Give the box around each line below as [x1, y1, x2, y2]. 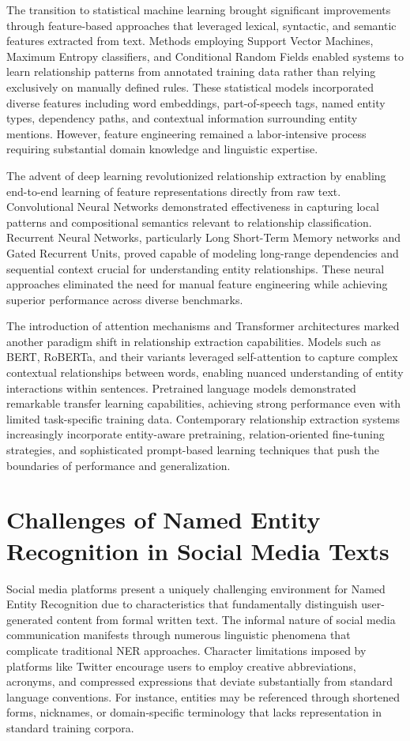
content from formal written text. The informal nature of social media [56, 611, 396, 627]
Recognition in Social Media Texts [6, 534, 389, 566]
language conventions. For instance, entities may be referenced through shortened [6, 688, 401, 705]
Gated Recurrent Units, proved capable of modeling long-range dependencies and [6, 244, 399, 261]
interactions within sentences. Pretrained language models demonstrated [6, 379, 356, 396]
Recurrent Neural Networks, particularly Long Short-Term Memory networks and [6, 229, 401, 246]
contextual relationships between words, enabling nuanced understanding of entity [6, 364, 404, 381]
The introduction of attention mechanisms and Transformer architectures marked [6, 318, 400, 334]
